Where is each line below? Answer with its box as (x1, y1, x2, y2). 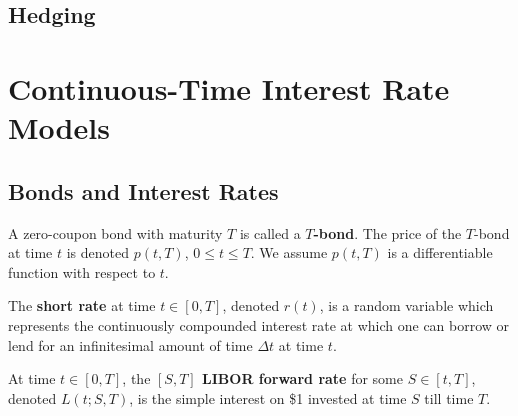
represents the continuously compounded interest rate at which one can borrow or (8, 314, 510, 335)
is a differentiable (387, 242, 493, 263)
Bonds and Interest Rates (8, 175, 279, 206)
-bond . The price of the (313, 222, 462, 243)
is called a (239, 222, 301, 243)
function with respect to (8, 261, 156, 282)
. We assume (250, 242, 328, 263)
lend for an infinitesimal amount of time (8, 334, 253, 355)
